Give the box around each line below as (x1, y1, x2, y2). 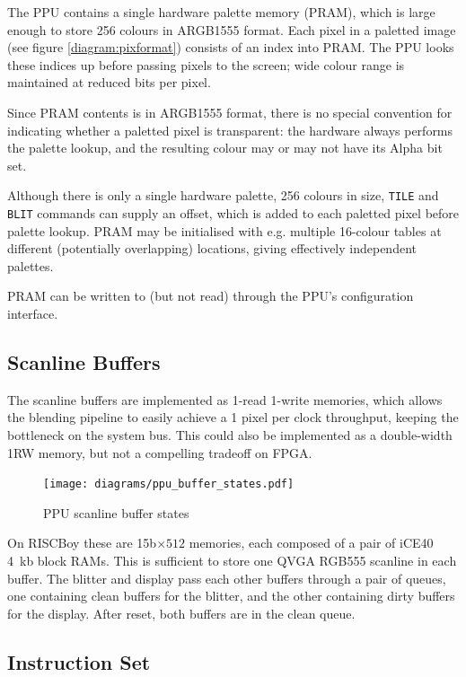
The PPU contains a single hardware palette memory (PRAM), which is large (7, 3, 435, 21)
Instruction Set (7, 647, 151, 675)
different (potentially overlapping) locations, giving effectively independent (7, 239, 417, 258)
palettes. (7, 256, 54, 275)
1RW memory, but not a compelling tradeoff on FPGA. (7, 443, 312, 462)
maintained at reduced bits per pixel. (7, 73, 211, 92)
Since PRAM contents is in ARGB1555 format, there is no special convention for (7, 102, 453, 121)
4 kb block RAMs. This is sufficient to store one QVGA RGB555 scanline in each (7, 551, 457, 570)
